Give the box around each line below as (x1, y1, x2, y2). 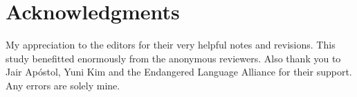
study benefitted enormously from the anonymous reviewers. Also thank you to (6, 51, 341, 65)
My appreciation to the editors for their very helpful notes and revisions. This (6, 37, 336, 52)
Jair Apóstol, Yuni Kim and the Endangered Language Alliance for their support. (6, 64, 352, 79)
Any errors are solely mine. (6, 78, 120, 92)
